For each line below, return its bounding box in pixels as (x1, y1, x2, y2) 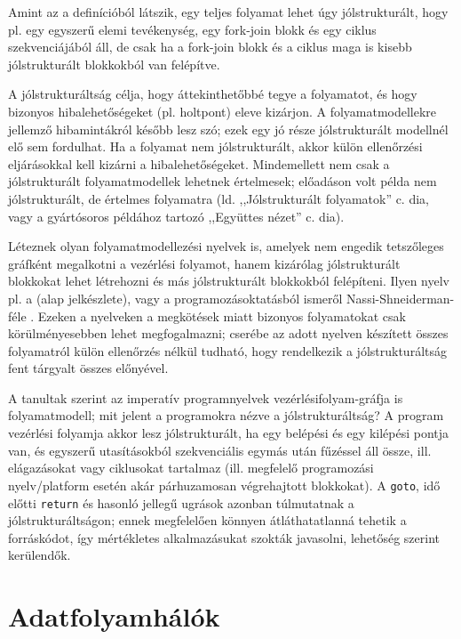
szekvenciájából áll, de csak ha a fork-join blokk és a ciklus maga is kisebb (8, 37, 412, 56)
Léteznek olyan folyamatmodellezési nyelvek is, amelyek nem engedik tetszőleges (8, 237, 444, 255)
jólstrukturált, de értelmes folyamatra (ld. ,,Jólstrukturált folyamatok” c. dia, (8, 189, 429, 207)
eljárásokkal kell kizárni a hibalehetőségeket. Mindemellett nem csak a (8, 154, 390, 173)
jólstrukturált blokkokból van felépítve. (8, 54, 220, 73)
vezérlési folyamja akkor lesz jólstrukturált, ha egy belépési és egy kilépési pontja (8, 424, 449, 442)
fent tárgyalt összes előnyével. (8, 359, 169, 377)
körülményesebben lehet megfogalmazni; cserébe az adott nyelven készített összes (8, 324, 449, 343)
